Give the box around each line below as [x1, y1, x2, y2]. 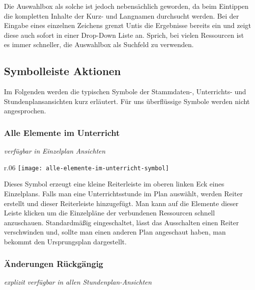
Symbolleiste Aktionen [4, 63, 121, 79]
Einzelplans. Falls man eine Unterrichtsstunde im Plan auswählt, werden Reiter [4, 188, 243, 199]
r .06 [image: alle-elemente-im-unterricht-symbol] [4, 162, 169, 172]
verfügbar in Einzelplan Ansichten [4, 146, 106, 156]
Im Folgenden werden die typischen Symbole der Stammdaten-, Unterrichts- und [4, 86, 246, 97]
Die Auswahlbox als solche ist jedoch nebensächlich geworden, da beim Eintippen [4, 1, 249, 11]
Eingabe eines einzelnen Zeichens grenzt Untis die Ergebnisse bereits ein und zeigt [4, 20, 251, 30]
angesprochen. [4, 105, 46, 116]
